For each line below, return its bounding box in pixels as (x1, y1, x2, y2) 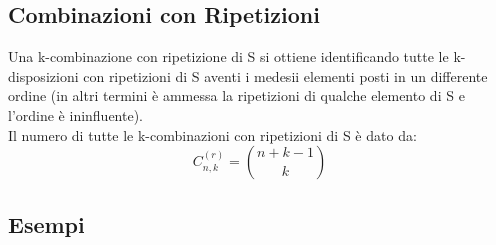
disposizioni (8, 65, 79, 86)
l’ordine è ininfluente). (8, 104, 144, 125)
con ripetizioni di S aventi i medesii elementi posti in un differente (83, 65, 488, 86)
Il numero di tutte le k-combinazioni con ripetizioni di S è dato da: (8, 124, 417, 145)
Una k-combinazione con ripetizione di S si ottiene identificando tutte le (8, 46, 449, 67)
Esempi (8, 208, 85, 239)
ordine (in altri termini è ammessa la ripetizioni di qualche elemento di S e (8, 85, 465, 106)
